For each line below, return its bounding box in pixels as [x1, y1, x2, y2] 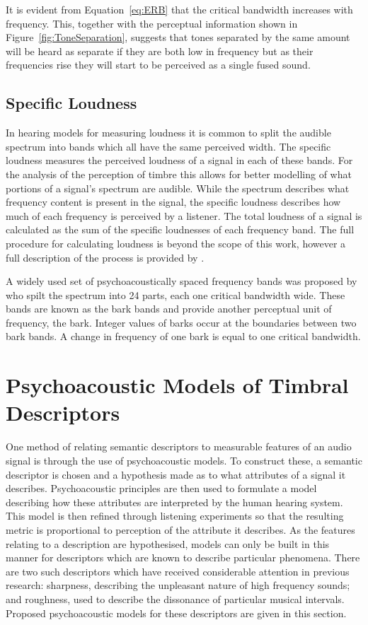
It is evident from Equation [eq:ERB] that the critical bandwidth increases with [6, 2, 353, 16]
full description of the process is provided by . [6, 250, 205, 264]
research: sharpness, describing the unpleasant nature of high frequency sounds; [6, 578, 350, 592]
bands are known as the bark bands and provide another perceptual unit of [6, 301, 332, 316]
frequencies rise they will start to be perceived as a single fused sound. [6, 57, 311, 72]
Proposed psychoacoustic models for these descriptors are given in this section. [6, 605, 347, 620]
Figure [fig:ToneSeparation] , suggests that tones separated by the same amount [6, 30, 350, 45]
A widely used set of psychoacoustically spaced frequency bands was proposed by [6, 274, 357, 288]
